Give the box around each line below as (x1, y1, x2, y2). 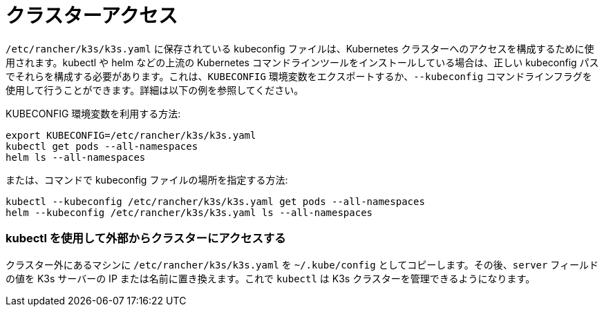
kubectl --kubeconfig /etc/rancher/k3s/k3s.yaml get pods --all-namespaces (6, 195, 425, 207)
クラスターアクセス (6, 4, 178, 28)
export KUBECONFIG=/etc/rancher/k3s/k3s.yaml (6, 129, 256, 141)
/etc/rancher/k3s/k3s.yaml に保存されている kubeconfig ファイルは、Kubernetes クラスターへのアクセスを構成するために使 (6, 42, 594, 55)
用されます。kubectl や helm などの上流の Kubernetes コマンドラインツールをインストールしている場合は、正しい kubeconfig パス (6, 56, 599, 68)
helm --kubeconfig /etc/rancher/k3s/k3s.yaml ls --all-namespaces (6, 206, 373, 218)
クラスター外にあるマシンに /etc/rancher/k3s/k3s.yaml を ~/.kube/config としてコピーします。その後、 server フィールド (6, 258, 599, 271)
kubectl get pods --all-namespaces (6, 140, 198, 152)
